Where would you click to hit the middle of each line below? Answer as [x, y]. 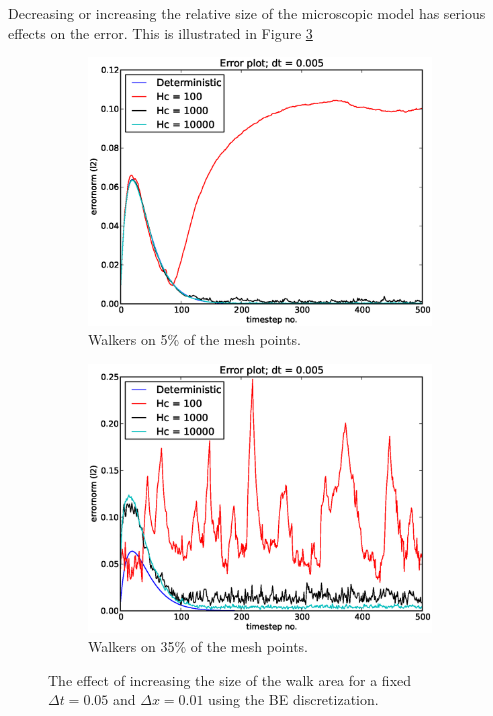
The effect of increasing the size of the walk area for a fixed [230, 679]
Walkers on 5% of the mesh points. [194, 339]
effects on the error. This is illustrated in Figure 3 [160, 32]
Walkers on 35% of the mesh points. [198, 646]
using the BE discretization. [293, 699]
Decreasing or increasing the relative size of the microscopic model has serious [247, 13]
